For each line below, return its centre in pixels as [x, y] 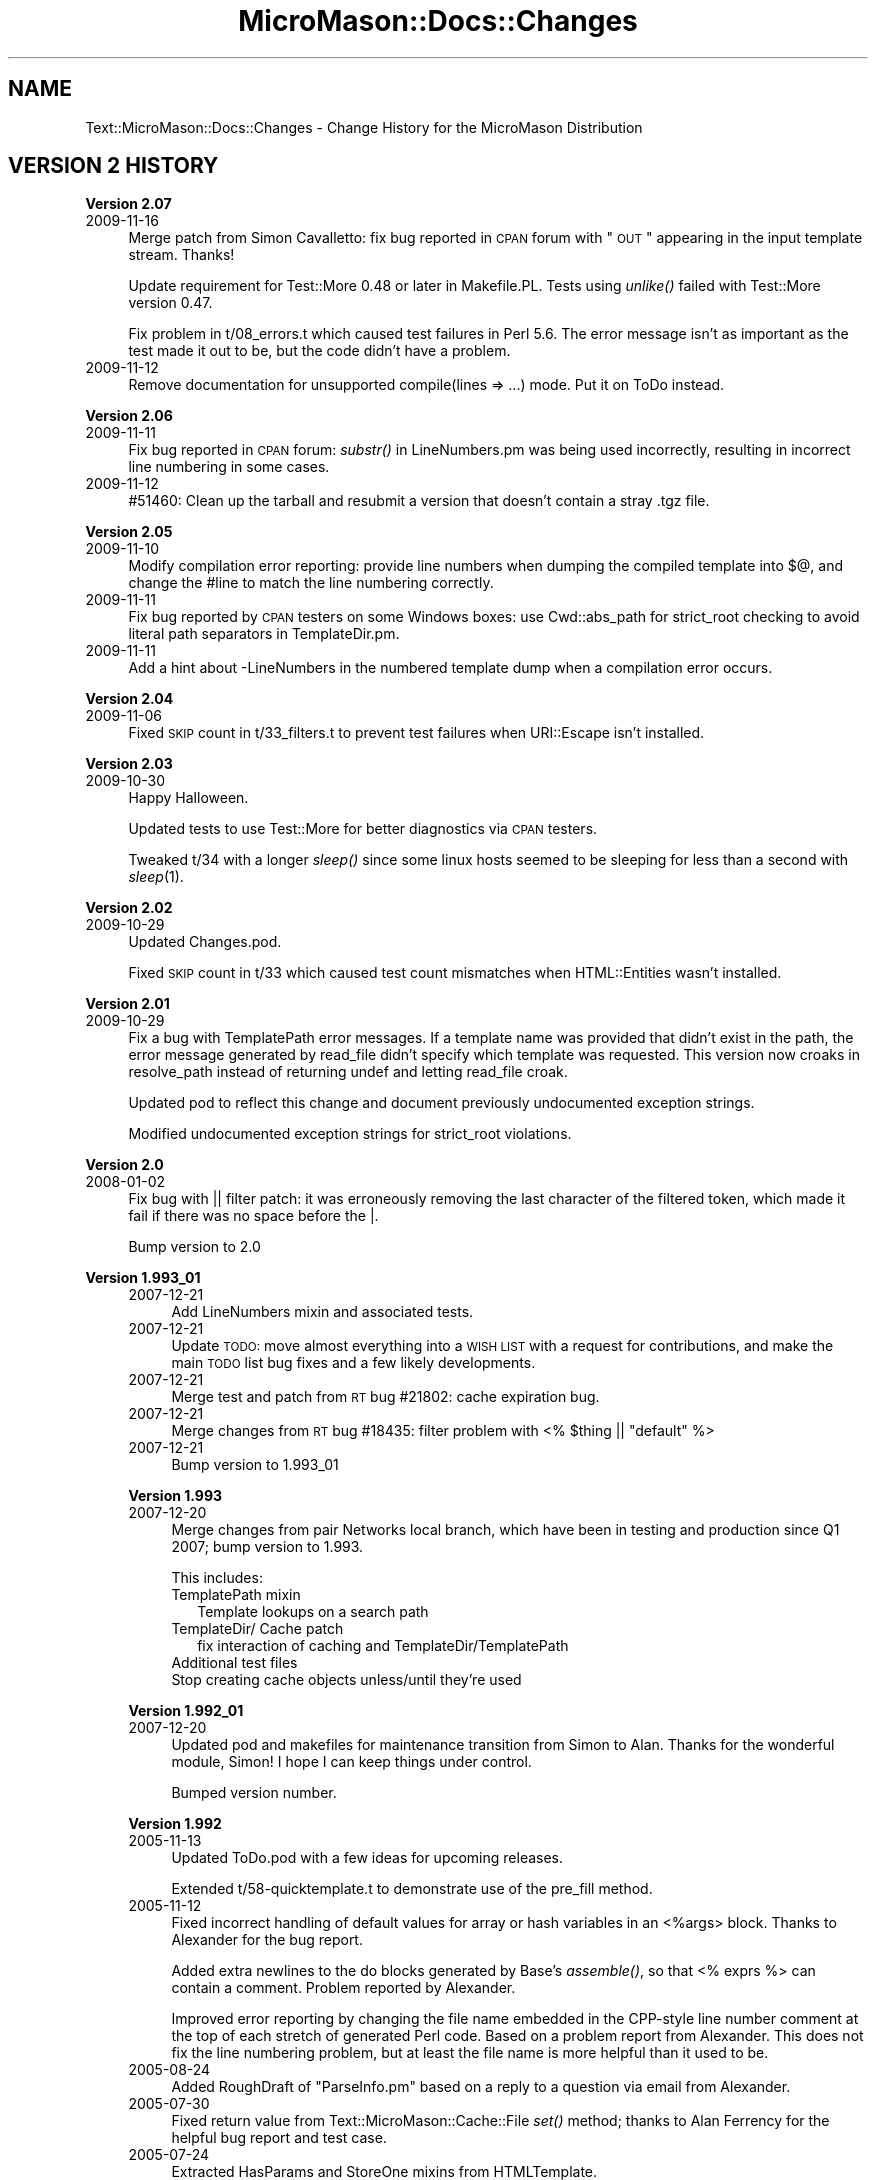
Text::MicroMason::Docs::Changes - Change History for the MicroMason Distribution [364, 127]
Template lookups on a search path [313, 1612]
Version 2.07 [128, 204]
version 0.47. [170, 303]
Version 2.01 [127, 1004]
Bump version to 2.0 [194, 1247]
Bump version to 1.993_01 [255, 1465]
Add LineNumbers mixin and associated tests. [322, 1312]
